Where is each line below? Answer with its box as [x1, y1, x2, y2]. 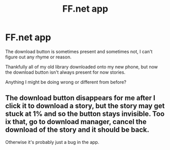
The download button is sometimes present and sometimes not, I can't [5, 48, 153, 54]
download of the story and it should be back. [5, 126, 150, 134]
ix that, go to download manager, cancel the [5, 117, 147, 126]
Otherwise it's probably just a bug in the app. [5, 139, 99, 145]
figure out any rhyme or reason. [5, 54, 72, 60]
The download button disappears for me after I [5, 94, 156, 102]
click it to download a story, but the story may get [5, 102, 165, 110]
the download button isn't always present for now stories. [5, 69, 126, 75]
